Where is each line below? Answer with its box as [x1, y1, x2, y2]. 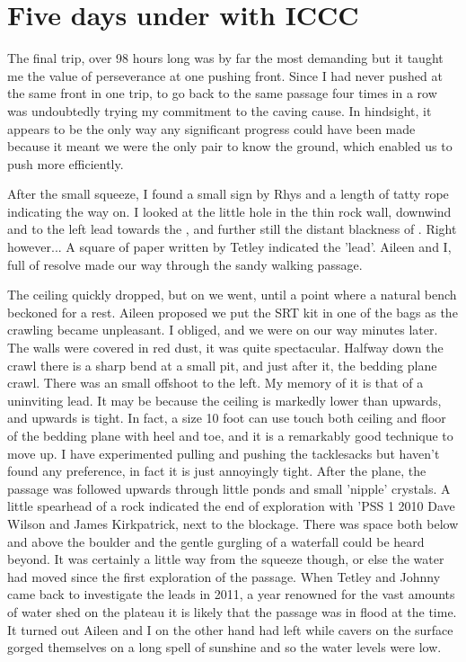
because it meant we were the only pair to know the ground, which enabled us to [7, 137, 453, 156]
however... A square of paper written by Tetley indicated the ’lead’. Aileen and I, [7, 237, 452, 256]
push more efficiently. [7, 154, 124, 173]
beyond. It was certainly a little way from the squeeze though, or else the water [7, 550, 444, 568]
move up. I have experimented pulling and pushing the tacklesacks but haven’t [7, 443, 440, 462]
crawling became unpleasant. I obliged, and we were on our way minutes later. [7, 320, 438, 339]
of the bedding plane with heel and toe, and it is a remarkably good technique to [7, 426, 453, 444]
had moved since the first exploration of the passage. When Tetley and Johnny [7, 567, 441, 586]
